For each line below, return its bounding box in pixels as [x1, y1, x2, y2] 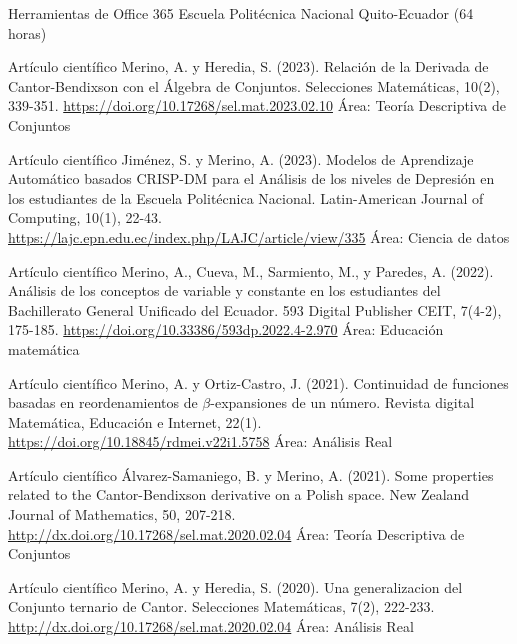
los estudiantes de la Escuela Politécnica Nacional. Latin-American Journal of [8, 187, 484, 208]
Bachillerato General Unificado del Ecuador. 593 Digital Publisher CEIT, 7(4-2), [8, 299, 502, 320]
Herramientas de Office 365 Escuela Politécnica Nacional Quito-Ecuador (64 [8, 3, 474, 23]
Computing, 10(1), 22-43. [8, 207, 163, 228]
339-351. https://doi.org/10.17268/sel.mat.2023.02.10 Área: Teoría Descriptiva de [8, 95, 507, 116]
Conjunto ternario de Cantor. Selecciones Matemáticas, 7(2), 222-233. [8, 596, 435, 617]
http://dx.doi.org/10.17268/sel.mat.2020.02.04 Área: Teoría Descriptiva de [8, 523, 465, 544]
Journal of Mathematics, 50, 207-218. [8, 504, 236, 525]
